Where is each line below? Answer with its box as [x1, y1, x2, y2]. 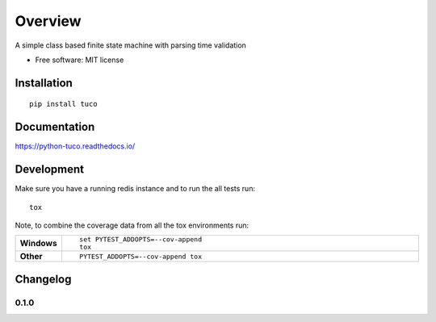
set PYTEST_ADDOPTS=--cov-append [79, 235, 202, 244]
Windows [19, 238, 57, 249]
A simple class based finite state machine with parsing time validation [15, 40, 246, 50]
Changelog [15, 272, 72, 286]
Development [15, 162, 85, 177]
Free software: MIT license [35, 55, 124, 65]
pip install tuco [29, 99, 98, 109]
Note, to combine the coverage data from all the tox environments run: [15, 220, 249, 230]
